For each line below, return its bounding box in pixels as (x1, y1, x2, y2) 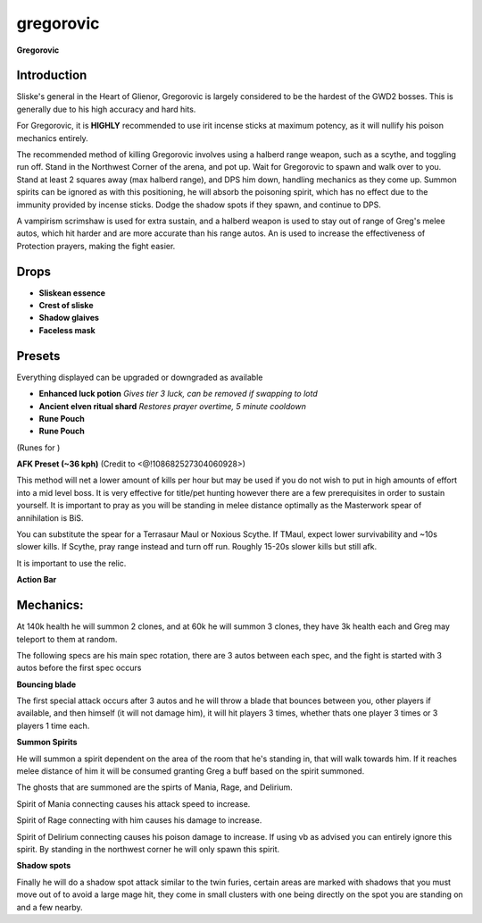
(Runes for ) (16, 442, 61, 453)
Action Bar (16, 575, 57, 585)
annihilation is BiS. (16, 512, 84, 523)
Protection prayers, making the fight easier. (16, 240, 176, 251)
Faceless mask (38, 324, 96, 335)
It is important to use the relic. (16, 558, 127, 568)
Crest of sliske (38, 300, 94, 311)
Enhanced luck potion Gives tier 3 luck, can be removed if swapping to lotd (38, 389, 319, 399)
